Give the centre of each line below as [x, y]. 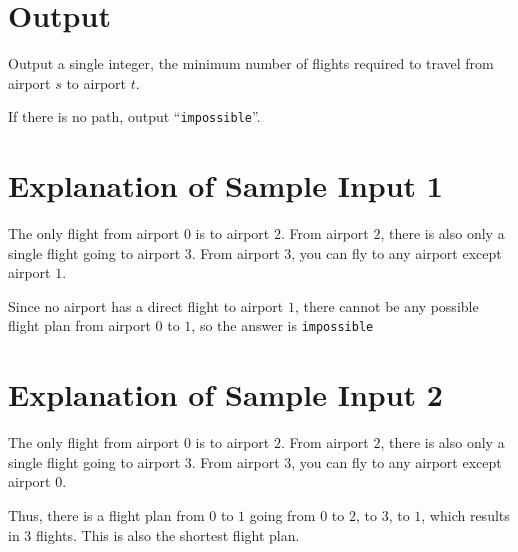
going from [282, 515]
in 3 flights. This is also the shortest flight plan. [154, 534]
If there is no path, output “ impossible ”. [134, 116]
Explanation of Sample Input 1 [225, 185]
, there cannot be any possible [386, 305]
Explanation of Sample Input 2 [225, 394]
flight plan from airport [79, 325]
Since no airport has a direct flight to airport [146, 305]
